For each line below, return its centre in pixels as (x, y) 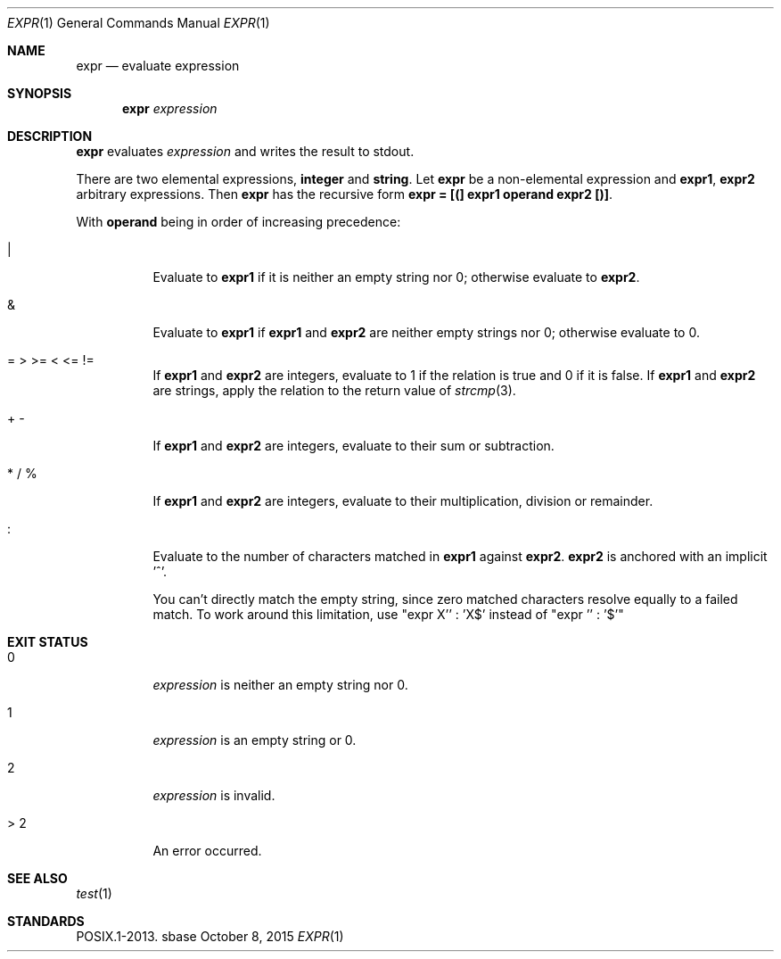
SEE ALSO (37, 878)
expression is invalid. (214, 795)
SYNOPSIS (40, 93)
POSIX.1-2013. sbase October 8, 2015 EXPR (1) (210, 936)
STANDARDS (46, 921)
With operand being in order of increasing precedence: (238, 222)
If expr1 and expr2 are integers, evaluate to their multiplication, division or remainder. (403, 501)
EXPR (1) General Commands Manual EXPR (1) (139, 23)
